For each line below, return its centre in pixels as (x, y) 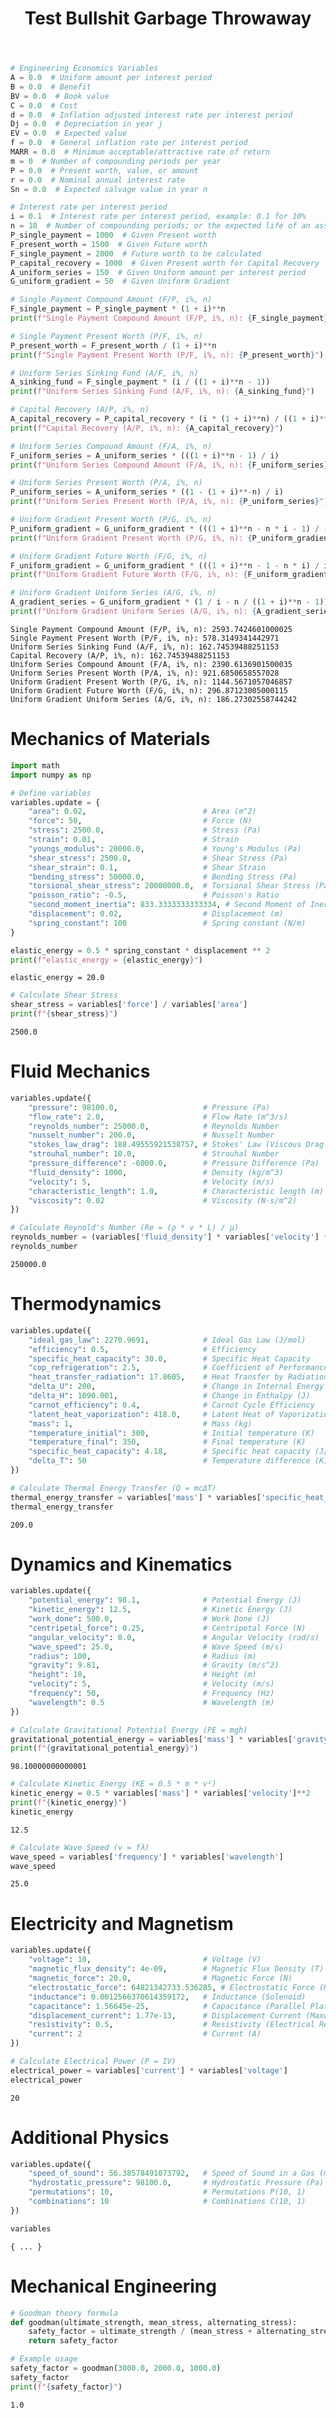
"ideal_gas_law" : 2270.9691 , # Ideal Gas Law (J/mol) (167, 1340)
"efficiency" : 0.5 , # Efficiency (142, 1349)
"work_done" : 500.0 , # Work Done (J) (149, 1619)
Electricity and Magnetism (122, 1923)
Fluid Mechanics (80, 1071)
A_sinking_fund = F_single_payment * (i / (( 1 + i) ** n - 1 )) (140, 382)
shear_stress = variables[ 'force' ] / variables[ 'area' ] (129, 1005)
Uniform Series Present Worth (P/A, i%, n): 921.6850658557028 (145, 673)
